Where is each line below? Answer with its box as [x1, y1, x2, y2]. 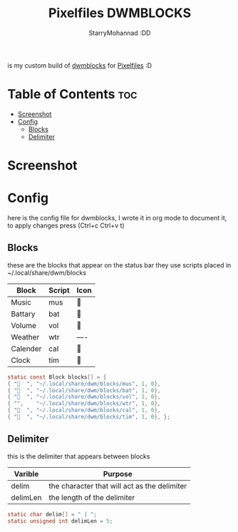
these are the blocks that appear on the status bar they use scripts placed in [7, 260, 232, 269]
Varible [14, 469, 39, 479]
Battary [11, 309, 36, 319]
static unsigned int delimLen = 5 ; [7, 517, 113, 525]
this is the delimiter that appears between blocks [7, 451, 150, 461]
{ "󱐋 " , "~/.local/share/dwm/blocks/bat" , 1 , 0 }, [7, 387, 161, 394]
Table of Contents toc [7, 86, 138, 103]
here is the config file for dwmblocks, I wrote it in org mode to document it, [7, 214, 227, 222]
